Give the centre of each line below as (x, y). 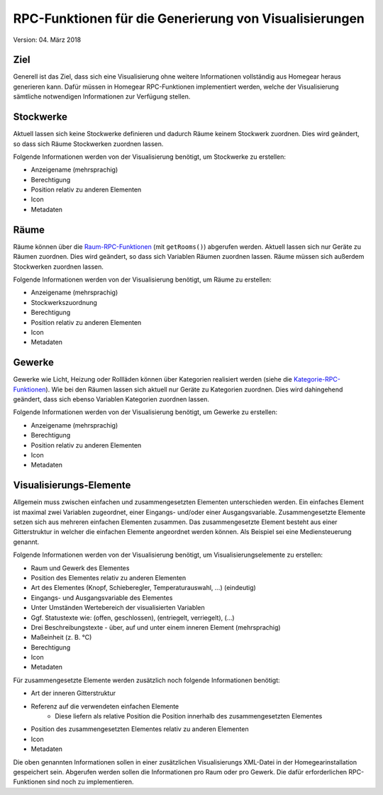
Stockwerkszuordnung (64, 302)
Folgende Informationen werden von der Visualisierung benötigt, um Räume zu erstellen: (143, 279)
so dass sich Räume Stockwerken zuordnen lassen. (88, 144)
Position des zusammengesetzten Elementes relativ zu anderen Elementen (140, 729)
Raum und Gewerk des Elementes (80, 568)
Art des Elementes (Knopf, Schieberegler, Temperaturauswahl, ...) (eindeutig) (144, 588)
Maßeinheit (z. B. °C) (61, 638)
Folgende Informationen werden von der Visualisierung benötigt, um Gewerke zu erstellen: (145, 412)
